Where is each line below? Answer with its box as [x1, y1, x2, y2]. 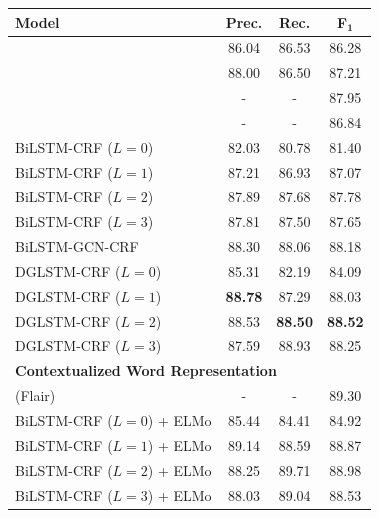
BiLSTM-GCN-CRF [15, 236, 139, 257]
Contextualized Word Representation [15, 360, 277, 381]
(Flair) [15, 385, 56, 406]
